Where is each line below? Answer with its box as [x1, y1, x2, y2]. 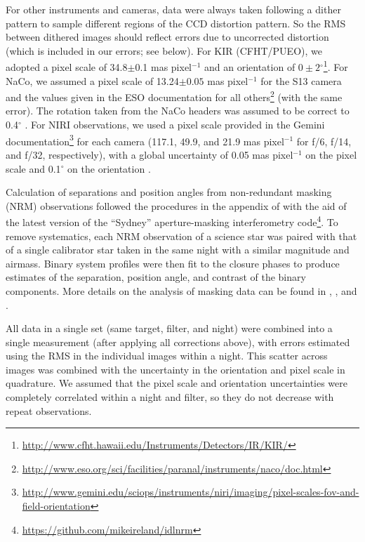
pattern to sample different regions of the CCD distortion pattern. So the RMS [6, 15, 346, 30]
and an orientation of [204, 60, 296, 74]
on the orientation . [67, 161, 151, 176]
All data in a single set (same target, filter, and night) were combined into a [6, 321, 333, 336]
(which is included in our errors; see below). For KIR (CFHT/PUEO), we [6, 43, 322, 58]
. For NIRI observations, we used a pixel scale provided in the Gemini [25, 117, 325, 132]
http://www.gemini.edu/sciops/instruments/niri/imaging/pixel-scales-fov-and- [22, 484, 359, 499]
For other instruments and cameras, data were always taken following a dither [6, 2, 341, 16]
